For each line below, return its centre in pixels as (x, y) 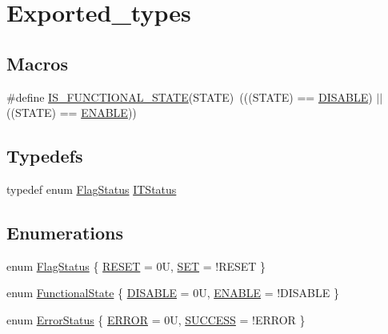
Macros (37, 63)
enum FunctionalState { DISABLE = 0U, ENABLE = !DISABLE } (173, 293)
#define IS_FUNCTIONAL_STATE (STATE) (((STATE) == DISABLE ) (190, 97)
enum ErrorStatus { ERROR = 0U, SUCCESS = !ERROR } (156, 319)
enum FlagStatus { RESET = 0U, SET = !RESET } (136, 266)
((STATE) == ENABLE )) (72, 113)
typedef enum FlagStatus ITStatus (92, 189)
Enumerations (65, 232)
